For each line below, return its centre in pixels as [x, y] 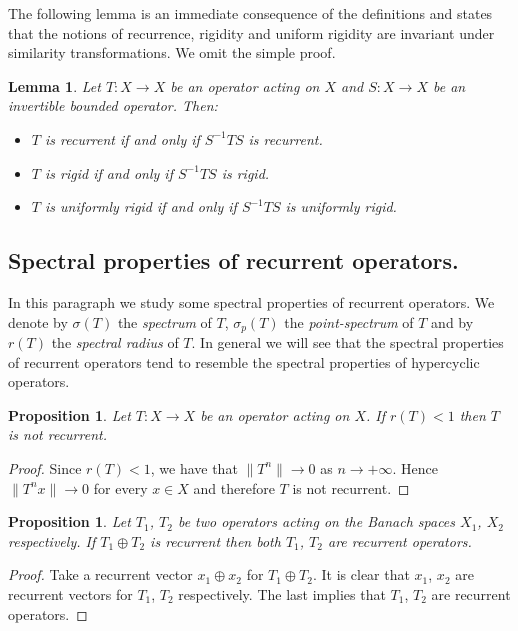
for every [120, 487]
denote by [38, 321]
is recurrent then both [215, 540]
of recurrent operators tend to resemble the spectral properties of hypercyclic [244, 361]
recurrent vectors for [70, 593]
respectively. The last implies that [282, 593]
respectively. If [52, 540]
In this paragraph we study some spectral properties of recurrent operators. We [251, 301]
